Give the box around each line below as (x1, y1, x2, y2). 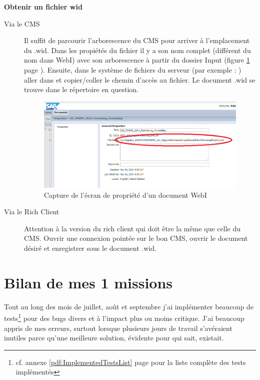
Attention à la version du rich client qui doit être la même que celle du (24, 223, 240, 233)
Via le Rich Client (4, 206, 59, 217)
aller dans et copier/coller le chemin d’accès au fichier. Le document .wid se (24, 74, 255, 85)
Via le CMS (4, 18, 40, 29)
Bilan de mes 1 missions (4, 272, 173, 292)
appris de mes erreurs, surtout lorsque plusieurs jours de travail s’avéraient (4, 322, 232, 333)
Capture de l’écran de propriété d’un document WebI (44, 189, 207, 200)
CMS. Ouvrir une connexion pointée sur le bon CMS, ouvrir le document (24, 233, 248, 243)
